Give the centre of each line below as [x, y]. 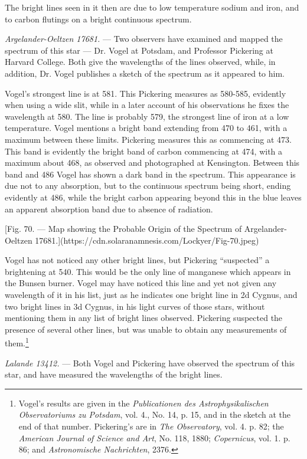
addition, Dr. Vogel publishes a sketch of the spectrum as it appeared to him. [145, 73]
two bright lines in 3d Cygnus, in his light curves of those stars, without [135, 306]
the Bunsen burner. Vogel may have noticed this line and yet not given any [141, 283]
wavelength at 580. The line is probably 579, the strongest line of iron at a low [147, 116]
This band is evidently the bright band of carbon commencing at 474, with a [144, 151]
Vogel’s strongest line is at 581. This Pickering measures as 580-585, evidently [146, 93]
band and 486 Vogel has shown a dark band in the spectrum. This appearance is [150, 174]
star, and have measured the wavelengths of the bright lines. [114, 374]
